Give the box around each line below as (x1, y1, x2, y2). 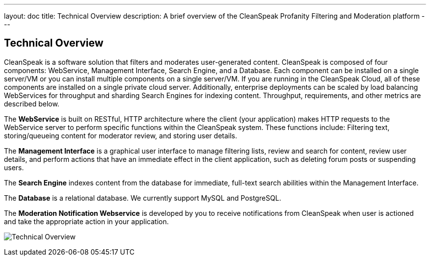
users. (4, 163, 24, 172)
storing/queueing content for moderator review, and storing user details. (4, 131, 238, 140)
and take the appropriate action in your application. (4, 217, 169, 226)
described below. (4, 99, 59, 108)
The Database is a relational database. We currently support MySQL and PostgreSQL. (4, 193, 281, 202)
